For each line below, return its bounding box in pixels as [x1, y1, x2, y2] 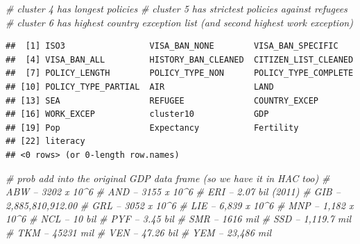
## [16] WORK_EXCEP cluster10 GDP [6, 109, 269, 120]
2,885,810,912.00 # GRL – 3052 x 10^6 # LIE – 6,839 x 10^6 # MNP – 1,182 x [6, 197, 354, 212]
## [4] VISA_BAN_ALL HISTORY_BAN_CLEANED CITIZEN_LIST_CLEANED [6, 54, 354, 65]
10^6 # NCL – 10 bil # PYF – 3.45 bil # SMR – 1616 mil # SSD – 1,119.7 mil [6, 211, 352, 226]
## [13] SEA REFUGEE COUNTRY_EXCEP [6, 95, 319, 106]
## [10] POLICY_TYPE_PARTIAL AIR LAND [6, 81, 274, 92]
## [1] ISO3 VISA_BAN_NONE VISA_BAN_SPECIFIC [6, 41, 338, 51]
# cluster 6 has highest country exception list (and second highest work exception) [6, 15, 353, 29]
